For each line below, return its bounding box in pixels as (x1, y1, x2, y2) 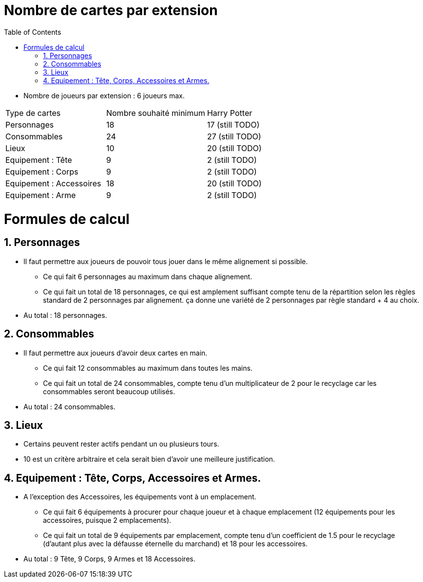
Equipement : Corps (5, 166, 79, 177)
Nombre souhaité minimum (106, 108, 205, 118)
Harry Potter (207, 108, 253, 118)
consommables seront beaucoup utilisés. (43, 387, 175, 396)
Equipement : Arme (5, 190, 76, 200)
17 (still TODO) (207, 119, 260, 130)
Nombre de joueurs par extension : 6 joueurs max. (23, 91, 185, 100)
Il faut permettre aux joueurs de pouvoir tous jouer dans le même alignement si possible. (23, 257, 308, 266)
